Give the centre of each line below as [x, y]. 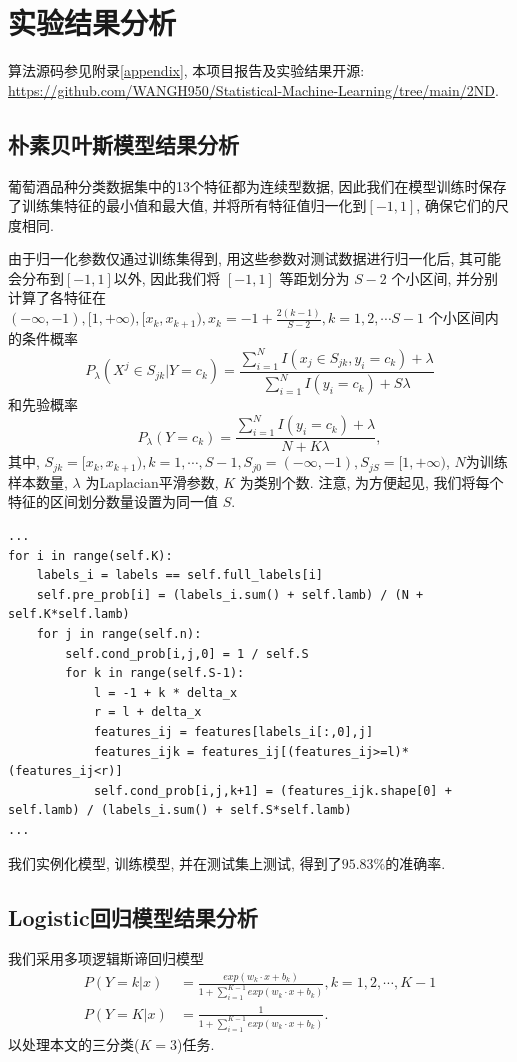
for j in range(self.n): [119, 634]
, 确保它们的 [455, 205]
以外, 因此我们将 [167, 277]
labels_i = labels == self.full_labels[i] [179, 575]
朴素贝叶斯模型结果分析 [123, 143]
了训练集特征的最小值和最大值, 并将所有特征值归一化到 [187, 205]
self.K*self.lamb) [69, 614]
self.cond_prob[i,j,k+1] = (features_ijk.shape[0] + [272, 790]
